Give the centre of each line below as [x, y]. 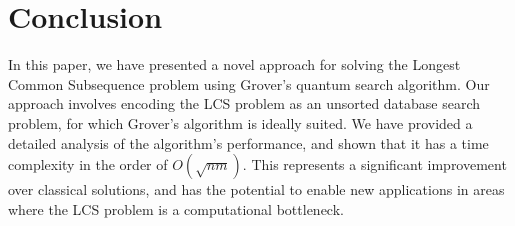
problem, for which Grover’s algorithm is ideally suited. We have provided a [240, 122]
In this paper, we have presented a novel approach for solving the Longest [234, 64]
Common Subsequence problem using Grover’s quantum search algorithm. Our [249, 83]
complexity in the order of [88, 164]
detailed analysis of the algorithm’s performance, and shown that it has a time [248, 142]
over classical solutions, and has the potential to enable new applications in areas [256, 189]
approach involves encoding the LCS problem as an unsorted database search [244, 103]
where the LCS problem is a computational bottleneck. [176, 208]
